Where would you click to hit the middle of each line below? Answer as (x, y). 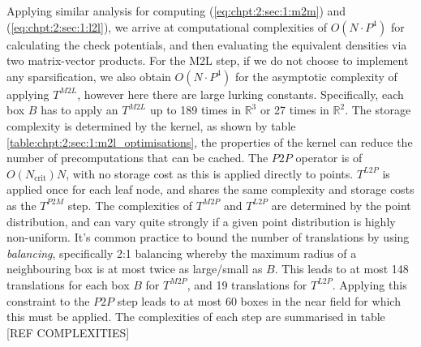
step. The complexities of (130, 205)
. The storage (378, 110)
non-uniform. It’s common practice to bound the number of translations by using (208, 237)
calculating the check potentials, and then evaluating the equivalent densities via (207, 44)
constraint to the (48, 300)
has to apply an (79, 110)
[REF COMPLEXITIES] (68, 332)
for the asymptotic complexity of (316, 76)
